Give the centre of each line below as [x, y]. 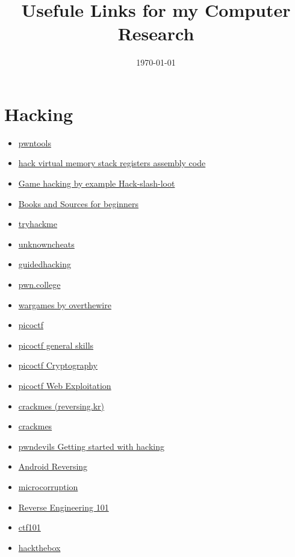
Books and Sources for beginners [79, 203]
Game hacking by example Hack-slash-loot [97, 183]
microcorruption [48, 486]
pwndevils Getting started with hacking [91, 446]
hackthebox [39, 547]
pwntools [35, 142]
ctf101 [29, 527]
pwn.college [39, 284]
